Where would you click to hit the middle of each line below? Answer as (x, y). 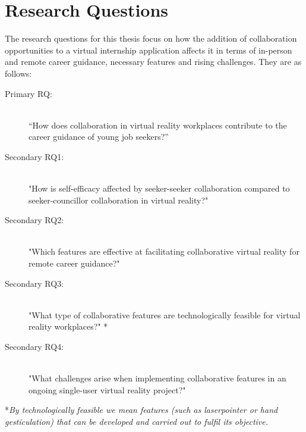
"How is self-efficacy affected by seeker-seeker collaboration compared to (159, 188)
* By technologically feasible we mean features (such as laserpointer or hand (141, 410)
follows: (18, 73)
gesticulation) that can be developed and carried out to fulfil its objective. (137, 421)
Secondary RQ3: (34, 283)
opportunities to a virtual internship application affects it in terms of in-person (149, 50)
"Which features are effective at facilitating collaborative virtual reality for (164, 251)
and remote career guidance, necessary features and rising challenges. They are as (153, 62)
